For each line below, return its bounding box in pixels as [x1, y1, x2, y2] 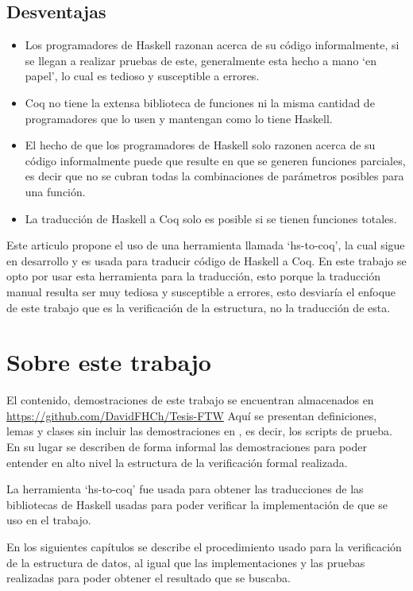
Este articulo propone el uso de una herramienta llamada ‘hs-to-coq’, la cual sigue [6, 237, 405, 253]
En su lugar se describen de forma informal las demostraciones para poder [6, 438, 367, 455]
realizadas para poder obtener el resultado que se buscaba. [6, 570, 291, 586]
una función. [25, 183, 86, 199]
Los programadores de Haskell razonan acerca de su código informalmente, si [25, 37, 399, 53]
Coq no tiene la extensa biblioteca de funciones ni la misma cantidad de [25, 94, 375, 110]
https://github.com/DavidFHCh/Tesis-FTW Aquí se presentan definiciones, [6, 407, 377, 423]
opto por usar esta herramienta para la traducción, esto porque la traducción [6, 268, 381, 284]
